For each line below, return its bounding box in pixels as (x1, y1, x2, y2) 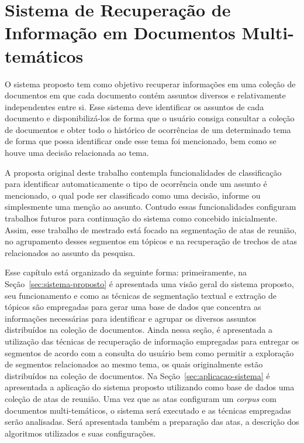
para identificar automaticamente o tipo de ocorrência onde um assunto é (5, 178, 267, 190)
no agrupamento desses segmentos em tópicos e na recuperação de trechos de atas (5, 235, 297, 247)
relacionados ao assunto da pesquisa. (5, 246, 136, 258)
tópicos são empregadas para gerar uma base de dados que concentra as (5, 301, 261, 313)
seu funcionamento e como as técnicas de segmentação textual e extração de (5, 289, 277, 301)
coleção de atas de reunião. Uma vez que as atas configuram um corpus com (5, 392, 277, 404)
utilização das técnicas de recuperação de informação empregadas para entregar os (5, 335, 299, 347)
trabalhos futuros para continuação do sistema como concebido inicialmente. (5, 212, 278, 224)
